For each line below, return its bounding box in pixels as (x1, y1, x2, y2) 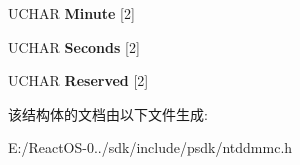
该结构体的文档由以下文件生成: (8, 103, 208, 124)
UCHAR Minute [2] (8, 3, 135, 23)
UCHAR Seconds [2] (8, 36, 140, 57)
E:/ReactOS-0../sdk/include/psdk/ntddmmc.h (8, 137, 293, 158)
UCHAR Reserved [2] (8, 70, 149, 91)
